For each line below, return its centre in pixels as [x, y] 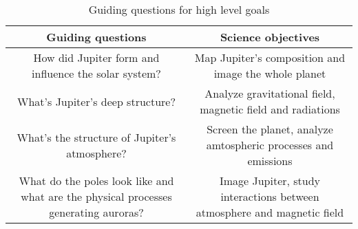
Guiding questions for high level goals [179, 9]
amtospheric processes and [270, 145]
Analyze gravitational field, [270, 93]
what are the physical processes [96, 196]
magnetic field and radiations [270, 109]
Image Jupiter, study [270, 181]
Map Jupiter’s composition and [270, 57]
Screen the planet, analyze [270, 129]
